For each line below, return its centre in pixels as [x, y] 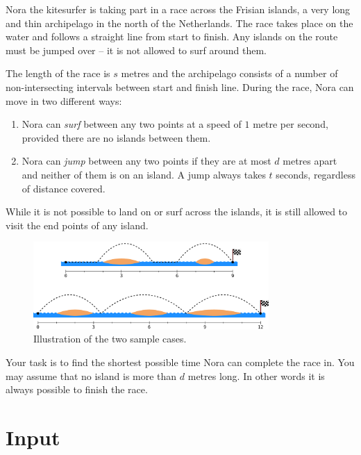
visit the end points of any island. [77, 225]
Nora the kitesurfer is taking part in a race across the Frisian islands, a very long [178, 9]
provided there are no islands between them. [116, 137]
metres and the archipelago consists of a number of [229, 73]
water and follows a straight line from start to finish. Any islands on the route [172, 36]
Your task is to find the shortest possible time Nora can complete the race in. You [180, 362]
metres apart [310, 161]
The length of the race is [58, 73]
